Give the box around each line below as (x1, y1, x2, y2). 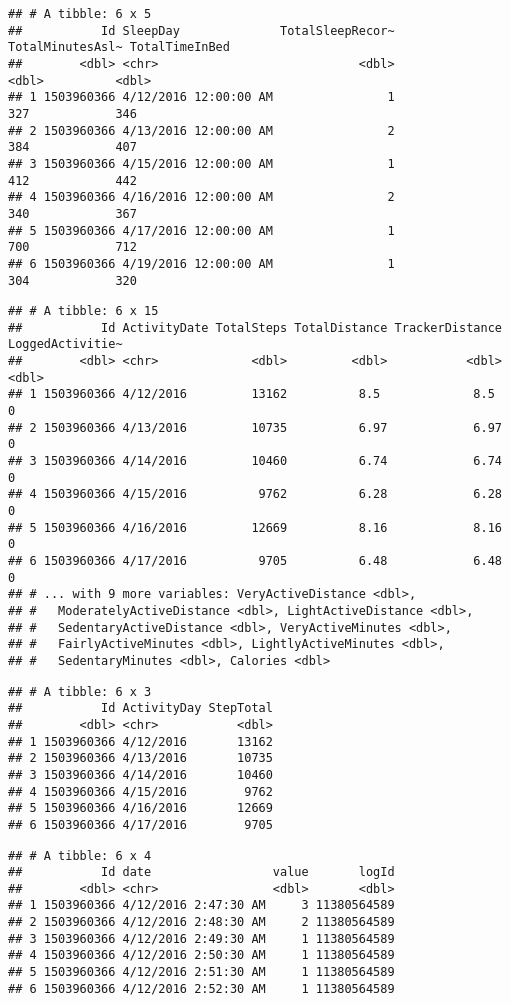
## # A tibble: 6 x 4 (8, 848, 152, 863)
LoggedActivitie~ (8, 337, 123, 352)
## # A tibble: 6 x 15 (8, 304, 159, 319)
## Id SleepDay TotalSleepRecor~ (8, 23, 395, 38)
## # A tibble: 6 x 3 (8, 684, 152, 699)
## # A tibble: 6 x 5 (8, 7, 152, 21)
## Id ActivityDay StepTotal (8, 701, 273, 716)
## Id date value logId (8, 865, 395, 880)
